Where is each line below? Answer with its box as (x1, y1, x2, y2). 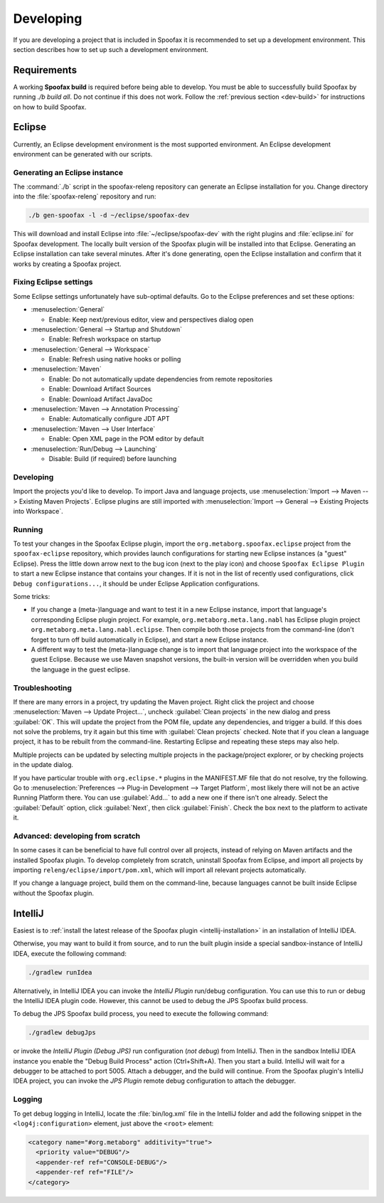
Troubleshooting (13, 683, 73, 693)
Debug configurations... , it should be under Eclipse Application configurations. (13, 579, 260, 588)
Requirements (13, 64, 78, 76)
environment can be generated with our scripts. (13, 149, 153, 158)
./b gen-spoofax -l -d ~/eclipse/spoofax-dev (28, 211, 190, 220)
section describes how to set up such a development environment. (13, 45, 209, 53)
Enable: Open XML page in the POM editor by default (48, 435, 204, 443)
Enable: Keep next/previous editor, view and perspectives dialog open (48, 315, 254, 324)
